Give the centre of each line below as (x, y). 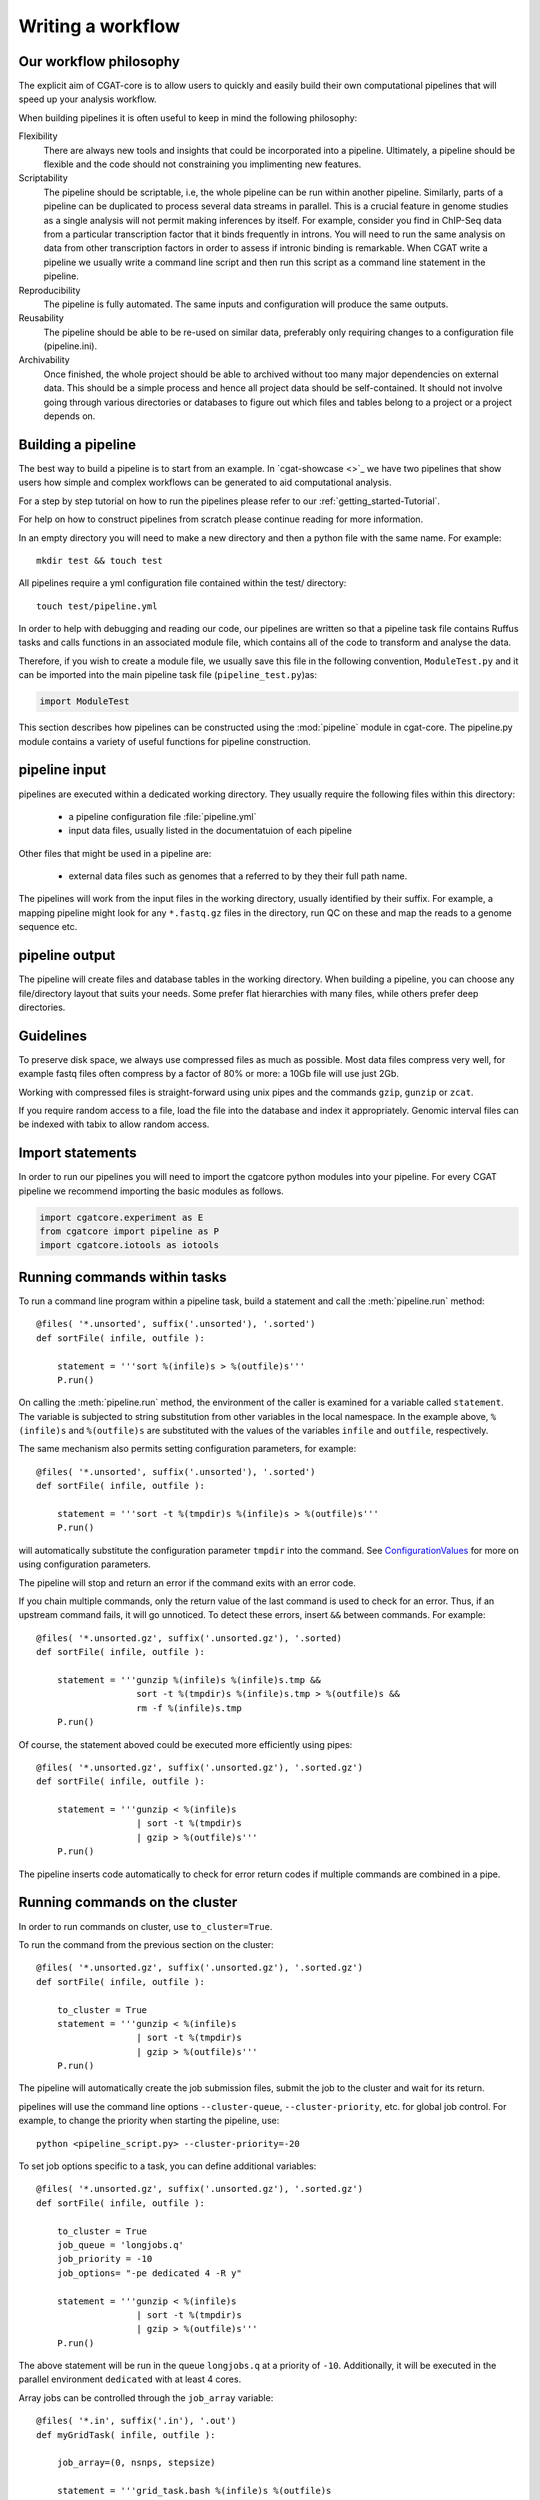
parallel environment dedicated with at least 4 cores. (130, 2379)
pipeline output (67, 955)
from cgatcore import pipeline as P (129, 1231)
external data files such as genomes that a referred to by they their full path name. (238, 876)
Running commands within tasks (122, 1276)
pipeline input (62, 770)
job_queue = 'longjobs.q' (120, 2244)
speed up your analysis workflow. (87, 99)
